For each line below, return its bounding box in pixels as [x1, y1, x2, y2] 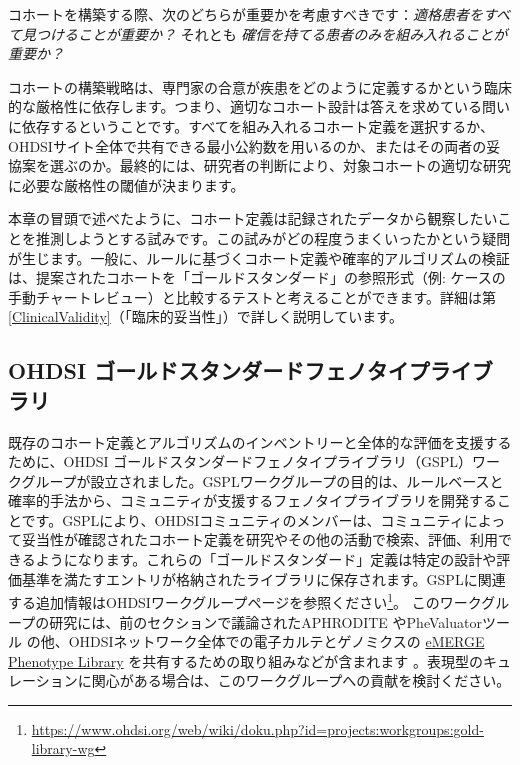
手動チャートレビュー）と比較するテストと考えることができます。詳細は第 [8, 286, 497, 307]
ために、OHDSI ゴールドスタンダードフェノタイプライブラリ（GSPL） [8, 451, 472, 472]
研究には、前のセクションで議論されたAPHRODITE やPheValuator [49, 611, 482, 632]
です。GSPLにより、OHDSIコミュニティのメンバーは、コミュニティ [21, 509, 464, 530]
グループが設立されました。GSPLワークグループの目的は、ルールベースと [21, 470, 504, 491]
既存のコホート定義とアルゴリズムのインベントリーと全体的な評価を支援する [8, 431, 512, 452]
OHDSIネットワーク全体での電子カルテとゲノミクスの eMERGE [68, 631, 485, 652]
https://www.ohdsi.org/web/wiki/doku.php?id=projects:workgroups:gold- [31, 718, 484, 739]
